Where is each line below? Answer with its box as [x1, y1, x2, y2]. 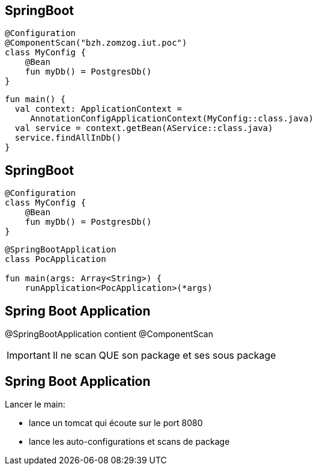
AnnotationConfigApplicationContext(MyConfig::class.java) [30, 114, 314, 124]
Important [7, 349, 50, 362]
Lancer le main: [5, 398, 65, 409]
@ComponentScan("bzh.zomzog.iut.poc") [5, 38, 187, 48]
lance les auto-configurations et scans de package [29, 436, 230, 447]
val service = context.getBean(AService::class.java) [14, 123, 273, 133]
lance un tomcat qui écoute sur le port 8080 [29, 417, 203, 428]
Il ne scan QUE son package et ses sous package [52, 349, 276, 362]
